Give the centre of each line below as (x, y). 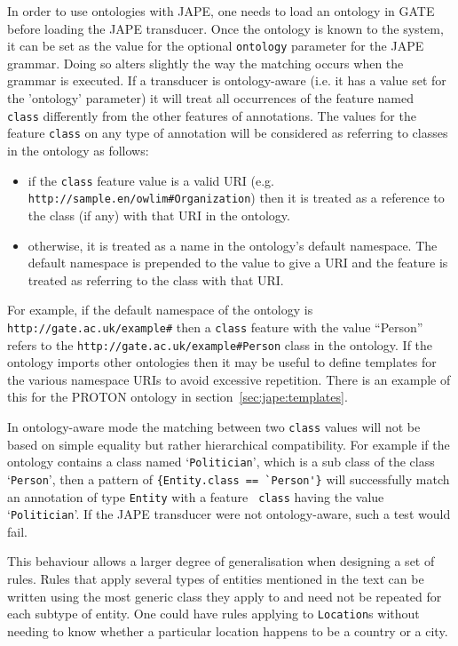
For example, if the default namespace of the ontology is (160, 310)
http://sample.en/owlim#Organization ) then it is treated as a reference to (236, 198)
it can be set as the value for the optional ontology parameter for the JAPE (216, 46)
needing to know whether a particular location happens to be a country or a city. (228, 630)
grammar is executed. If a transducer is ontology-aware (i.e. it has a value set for (227, 80)
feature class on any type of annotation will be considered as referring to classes (228, 133)
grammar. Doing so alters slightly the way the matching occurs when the (205, 63)
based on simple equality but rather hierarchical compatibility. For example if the (229, 444)
